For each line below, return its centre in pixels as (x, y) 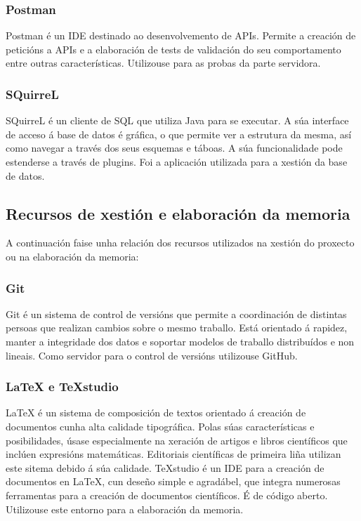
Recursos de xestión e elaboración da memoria (178, 213)
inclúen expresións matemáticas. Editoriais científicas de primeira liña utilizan (173, 454)
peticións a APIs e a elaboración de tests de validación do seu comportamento (173, 49)
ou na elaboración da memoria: (72, 256)
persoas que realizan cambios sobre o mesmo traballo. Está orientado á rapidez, (177, 328)
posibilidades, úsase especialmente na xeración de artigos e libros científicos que (177, 440)
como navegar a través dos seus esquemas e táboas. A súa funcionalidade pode (174, 148)
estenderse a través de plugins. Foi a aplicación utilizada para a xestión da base (177, 161)
